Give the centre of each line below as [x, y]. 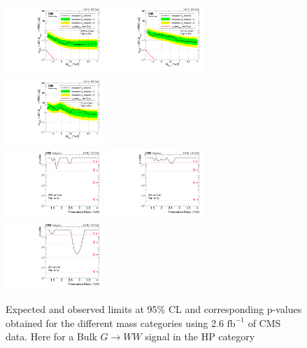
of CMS [264, 322]
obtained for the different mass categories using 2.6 [115, 322]
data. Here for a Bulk [51, 336]
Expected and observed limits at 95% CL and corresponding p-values [154, 309]
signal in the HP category [200, 336]
